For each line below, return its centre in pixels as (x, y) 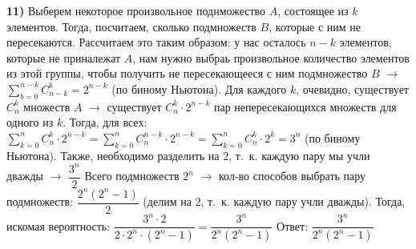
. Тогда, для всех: (105, 122)
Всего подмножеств (132, 176)
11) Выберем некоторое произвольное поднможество (136, 10)
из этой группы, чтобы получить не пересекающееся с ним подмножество (187, 73)
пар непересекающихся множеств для (305, 106)
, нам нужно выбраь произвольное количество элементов (271, 57)
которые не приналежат (64, 57)
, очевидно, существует (352, 88)
